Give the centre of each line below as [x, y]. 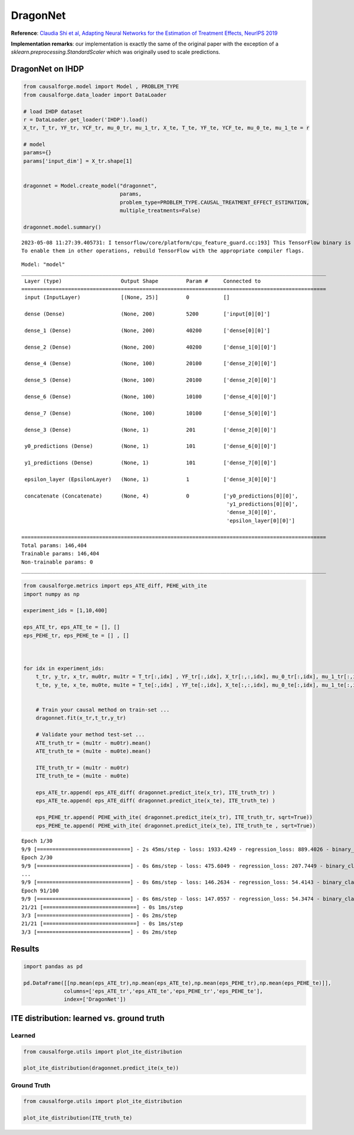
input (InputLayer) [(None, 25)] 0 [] [127, 297]
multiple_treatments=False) [160, 211]
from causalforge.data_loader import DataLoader [95, 95]
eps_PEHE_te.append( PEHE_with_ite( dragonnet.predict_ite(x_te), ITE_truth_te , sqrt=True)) [176, 825]
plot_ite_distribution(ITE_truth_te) [78, 1118]
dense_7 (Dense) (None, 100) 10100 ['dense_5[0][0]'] [150, 413]
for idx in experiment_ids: [64, 669]
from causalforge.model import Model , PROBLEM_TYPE [101, 87]
